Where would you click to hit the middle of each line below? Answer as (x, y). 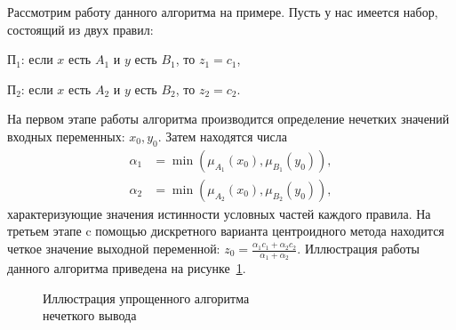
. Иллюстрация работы (358, 249)
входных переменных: (66, 136)
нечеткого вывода (90, 315)
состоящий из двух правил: (80, 29)
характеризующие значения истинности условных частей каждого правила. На (219, 213)
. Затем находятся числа (222, 136)
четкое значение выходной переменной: (114, 249)
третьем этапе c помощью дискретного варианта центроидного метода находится (226, 231)
